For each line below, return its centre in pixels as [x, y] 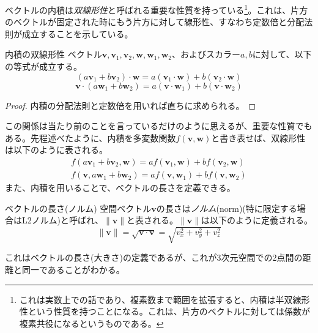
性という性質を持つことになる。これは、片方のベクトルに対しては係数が [165, 311]
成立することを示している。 [77, 33]
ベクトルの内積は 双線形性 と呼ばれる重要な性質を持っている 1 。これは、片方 [157, 9]
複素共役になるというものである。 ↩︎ [91, 323]
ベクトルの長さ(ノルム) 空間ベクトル [78, 208]
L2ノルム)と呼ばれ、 [63, 220]
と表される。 [153, 220]
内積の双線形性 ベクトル [54, 54]
